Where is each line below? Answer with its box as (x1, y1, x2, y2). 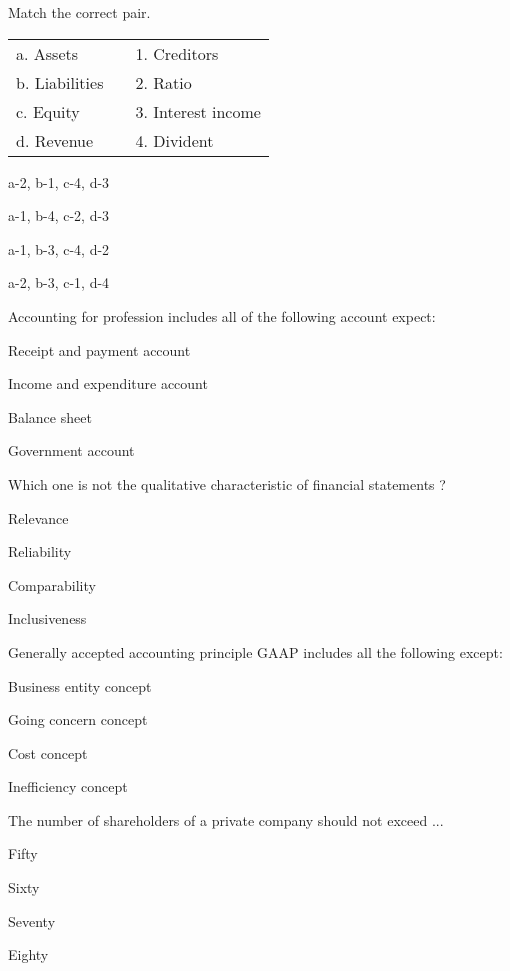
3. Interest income (135, 99, 261, 123)
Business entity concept (8, 675, 152, 696)
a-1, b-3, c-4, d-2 (8, 238, 110, 259)
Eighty (8, 944, 49, 965)
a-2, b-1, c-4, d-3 (8, 171, 110, 192)
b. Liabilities (16, 70, 104, 94)
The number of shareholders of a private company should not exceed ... (8, 809, 444, 830)
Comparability (8, 574, 96, 595)
